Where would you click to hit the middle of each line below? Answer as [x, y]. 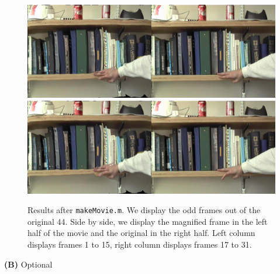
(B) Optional [28, 264]
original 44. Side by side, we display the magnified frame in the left [148, 221]
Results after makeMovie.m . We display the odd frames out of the [144, 210]
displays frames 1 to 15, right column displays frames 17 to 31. [140, 244]
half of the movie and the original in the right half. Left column [141, 233]
